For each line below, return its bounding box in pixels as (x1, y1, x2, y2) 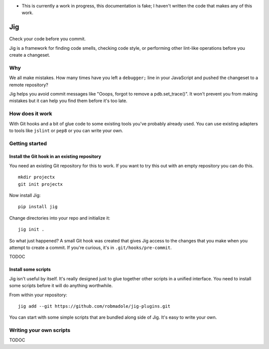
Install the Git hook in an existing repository (9, 153, 102, 159)
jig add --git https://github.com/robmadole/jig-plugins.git (18, 303, 170, 309)
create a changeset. (9, 52, 50, 58)
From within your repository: (9, 292, 67, 298)
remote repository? (9, 82, 48, 88)
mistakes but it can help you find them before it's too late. (9, 98, 128, 104)
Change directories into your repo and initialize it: (9, 215, 111, 221)
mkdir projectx (18, 174, 55, 180)
